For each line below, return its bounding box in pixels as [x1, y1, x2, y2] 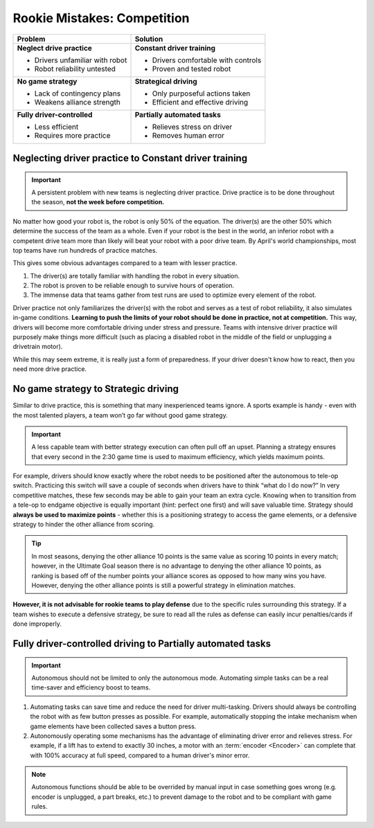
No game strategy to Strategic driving [12, 383, 179, 395]
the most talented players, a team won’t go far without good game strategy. [12, 411, 228, 419]
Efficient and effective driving [152, 97, 249, 107]
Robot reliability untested [34, 64, 116, 73]
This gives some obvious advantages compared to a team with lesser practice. [12, 259, 238, 267]
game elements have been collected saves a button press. [30, 722, 197, 730]
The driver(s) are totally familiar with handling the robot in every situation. [30, 271, 240, 280]
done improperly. [12, 620, 62, 628]
